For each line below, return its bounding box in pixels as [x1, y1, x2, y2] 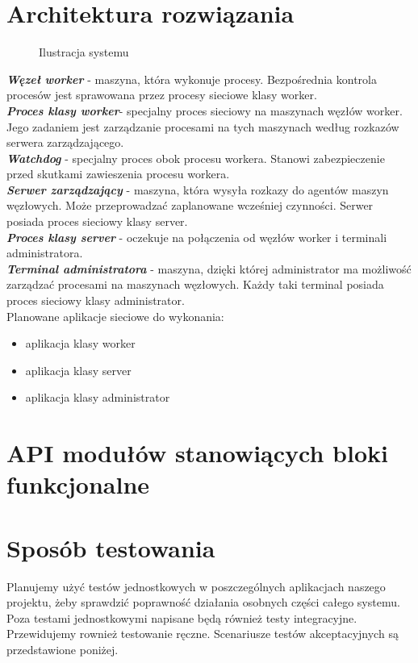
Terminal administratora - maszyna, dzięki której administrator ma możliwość [6, 260, 412, 277]
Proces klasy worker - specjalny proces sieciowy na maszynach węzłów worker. [6, 102, 403, 119]
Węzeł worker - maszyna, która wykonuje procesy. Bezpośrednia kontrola [6, 70, 377, 87]
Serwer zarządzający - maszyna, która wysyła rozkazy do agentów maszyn [6, 181, 389, 198]
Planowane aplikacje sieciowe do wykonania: [6, 307, 224, 324]
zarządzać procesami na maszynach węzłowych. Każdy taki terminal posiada [6, 276, 384, 293]
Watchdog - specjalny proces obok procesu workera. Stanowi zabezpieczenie [6, 149, 385, 166]
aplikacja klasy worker [25, 335, 136, 352]
